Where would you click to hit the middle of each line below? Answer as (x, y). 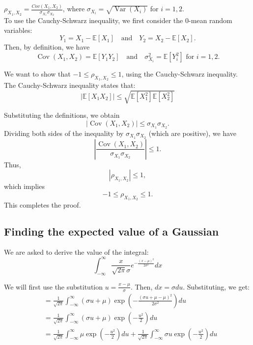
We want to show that (37, 74)
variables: (18, 30)
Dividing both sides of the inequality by (64, 133)
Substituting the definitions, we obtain (62, 115)
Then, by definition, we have (47, 47)
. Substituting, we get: (216, 286)
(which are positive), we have (192, 133)
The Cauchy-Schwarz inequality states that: (70, 85)
